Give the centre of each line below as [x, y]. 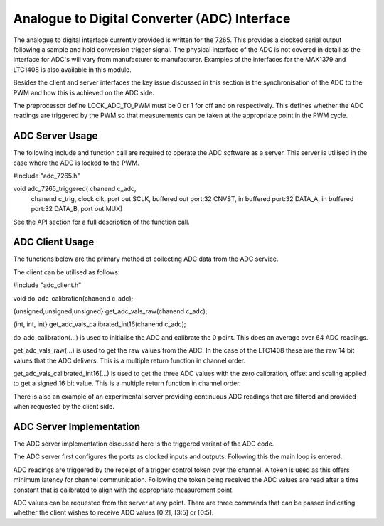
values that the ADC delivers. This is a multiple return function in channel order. [129, 360]
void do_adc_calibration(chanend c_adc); [73, 298]
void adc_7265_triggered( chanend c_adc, [75, 189]
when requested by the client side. [64, 407]
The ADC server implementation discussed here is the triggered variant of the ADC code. [144, 444]
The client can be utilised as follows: [66, 272]
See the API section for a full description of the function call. [101, 222]
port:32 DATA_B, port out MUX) [77, 209]
